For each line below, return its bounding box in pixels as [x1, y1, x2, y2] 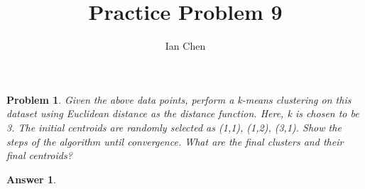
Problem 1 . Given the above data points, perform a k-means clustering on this [6, 92, 352, 107]
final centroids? [6, 148, 72, 163]
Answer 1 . [6, 171, 56, 186]
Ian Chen [165, 38, 206, 53]
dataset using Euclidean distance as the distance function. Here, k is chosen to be [6, 106, 359, 121]
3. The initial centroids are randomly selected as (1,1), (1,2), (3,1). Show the [6, 119, 342, 134]
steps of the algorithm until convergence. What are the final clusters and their [6, 134, 344, 148]
